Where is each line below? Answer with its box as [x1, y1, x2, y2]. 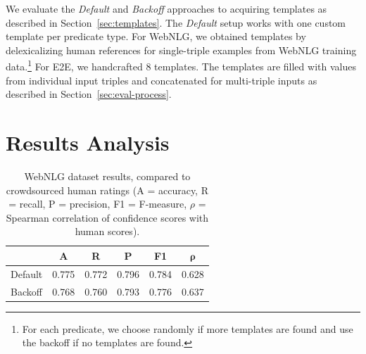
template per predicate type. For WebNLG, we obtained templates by [6, 29, 306, 44]
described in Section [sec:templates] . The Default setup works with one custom [6, 15, 346, 30]
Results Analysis [6, 128, 170, 156]
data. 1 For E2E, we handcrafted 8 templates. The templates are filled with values [6, 57, 356, 74]
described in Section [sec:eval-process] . [6, 87, 172, 101]
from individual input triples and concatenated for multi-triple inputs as [6, 72, 317, 87]
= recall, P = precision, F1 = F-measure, [8, 196, 187, 211]
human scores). [75, 224, 140, 239]
